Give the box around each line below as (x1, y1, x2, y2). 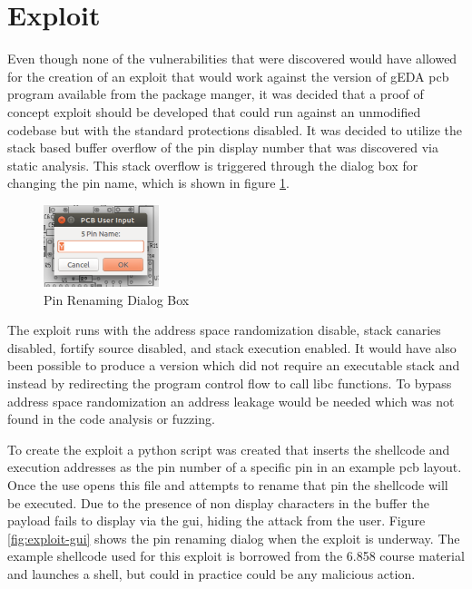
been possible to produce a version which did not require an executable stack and (7, 356, 460, 375)
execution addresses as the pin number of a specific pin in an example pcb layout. (7, 457, 462, 476)
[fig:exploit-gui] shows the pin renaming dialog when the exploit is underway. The (7, 528, 460, 547)
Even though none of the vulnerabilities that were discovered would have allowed (7, 49, 457, 68)
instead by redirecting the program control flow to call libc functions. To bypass (7, 373, 452, 392)
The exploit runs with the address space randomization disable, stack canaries (7, 320, 441, 339)
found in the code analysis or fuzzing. (7, 409, 215, 428)
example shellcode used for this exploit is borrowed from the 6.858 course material (7, 546, 465, 565)
